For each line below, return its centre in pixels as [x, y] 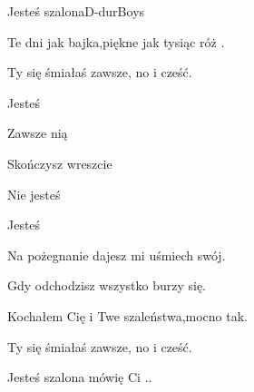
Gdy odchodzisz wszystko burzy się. [107, 285]
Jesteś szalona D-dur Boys [76, 11]
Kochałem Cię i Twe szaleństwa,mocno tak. [127, 315]
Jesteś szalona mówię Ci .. [80, 377]
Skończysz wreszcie [60, 163]
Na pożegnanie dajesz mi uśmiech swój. [117, 255]
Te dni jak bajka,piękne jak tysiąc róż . [116, 41]
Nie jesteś [34, 194]
